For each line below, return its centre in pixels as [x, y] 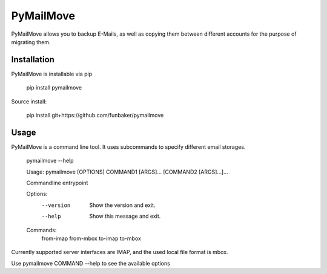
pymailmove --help [50, 161]
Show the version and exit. [122, 205]
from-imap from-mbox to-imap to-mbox [91, 238]
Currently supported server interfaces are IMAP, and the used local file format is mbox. [120, 252]
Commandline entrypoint [57, 183]
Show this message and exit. [125, 216]
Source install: [29, 101]
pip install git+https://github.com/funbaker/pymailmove [95, 116]
